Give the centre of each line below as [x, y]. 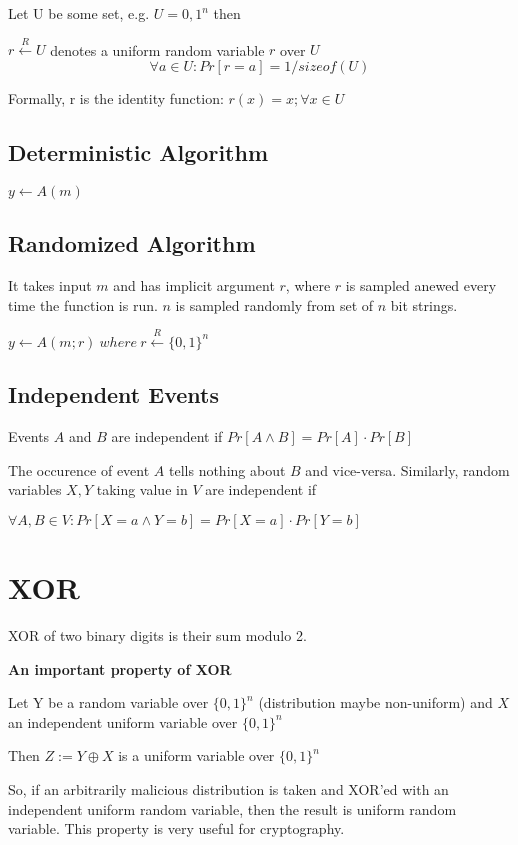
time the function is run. [83, 304]
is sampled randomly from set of [274, 304]
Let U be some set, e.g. [79, 13]
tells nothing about [227, 469]
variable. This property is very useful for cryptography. [176, 828]
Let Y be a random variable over [108, 702]
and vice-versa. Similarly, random [407, 469]
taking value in [142, 489]
